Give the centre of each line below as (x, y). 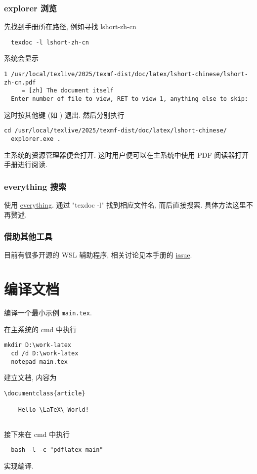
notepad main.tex (39, 362)
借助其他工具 (28, 237)
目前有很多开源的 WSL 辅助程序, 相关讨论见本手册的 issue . (98, 255)
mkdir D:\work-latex (38, 345)
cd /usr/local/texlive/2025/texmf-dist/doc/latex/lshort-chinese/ (116, 131)
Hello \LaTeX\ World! (53, 410)
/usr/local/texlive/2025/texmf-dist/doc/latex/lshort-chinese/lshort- (129, 74)
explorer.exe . (36, 139)
